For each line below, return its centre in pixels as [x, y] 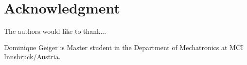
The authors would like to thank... [55, 31]
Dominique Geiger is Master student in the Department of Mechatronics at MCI [124, 47]
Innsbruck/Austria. [32, 57]
